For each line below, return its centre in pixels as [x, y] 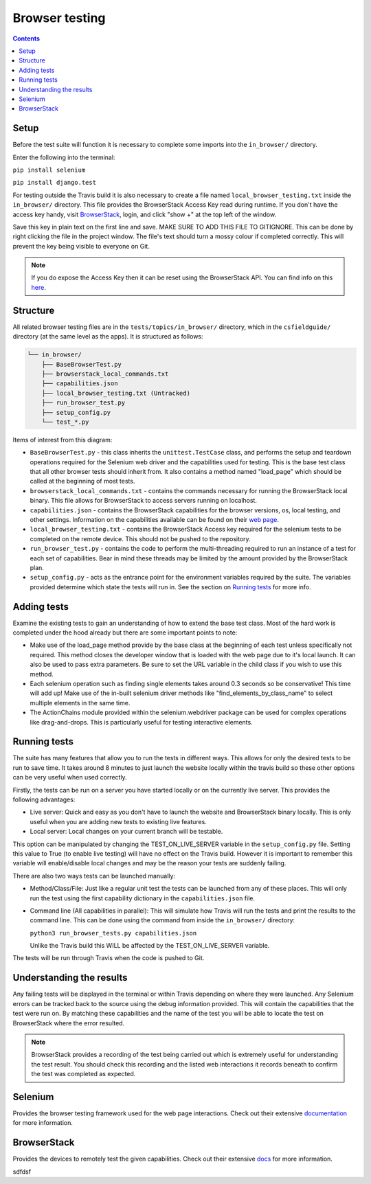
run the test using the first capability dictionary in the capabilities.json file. [143, 898]
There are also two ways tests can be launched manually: [94, 876]
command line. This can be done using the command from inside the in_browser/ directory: [162, 920]
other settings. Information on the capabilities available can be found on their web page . [155, 520]
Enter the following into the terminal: [64, 157]
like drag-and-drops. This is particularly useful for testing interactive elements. [142, 722]
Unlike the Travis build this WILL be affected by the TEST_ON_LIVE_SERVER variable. [150, 946]
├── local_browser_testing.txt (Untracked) [116, 393]
